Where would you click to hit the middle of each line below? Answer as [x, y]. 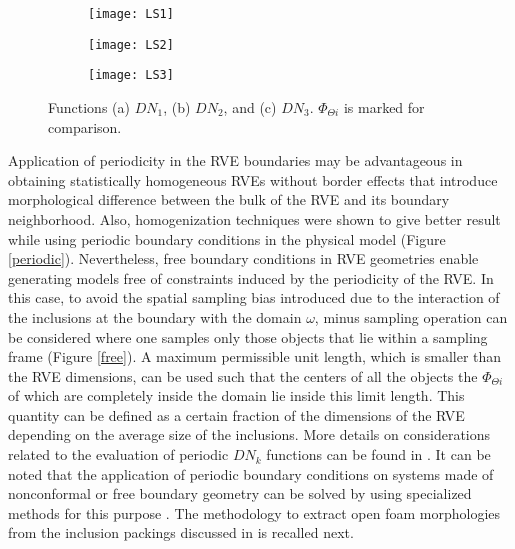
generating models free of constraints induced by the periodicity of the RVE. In [251, 277]
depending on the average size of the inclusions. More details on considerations [249, 434]
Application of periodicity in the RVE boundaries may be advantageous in [235, 160]
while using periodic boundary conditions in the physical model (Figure [227, 238]
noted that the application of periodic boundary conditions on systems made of [251, 473]
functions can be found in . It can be [378, 454]
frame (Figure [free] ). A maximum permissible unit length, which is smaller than [255, 356]
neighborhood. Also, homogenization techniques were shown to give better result [254, 218]
